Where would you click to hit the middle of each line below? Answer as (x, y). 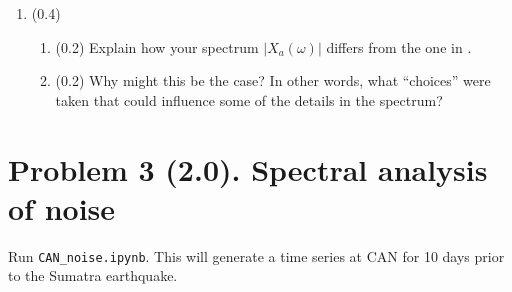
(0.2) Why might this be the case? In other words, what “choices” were (273, 80)
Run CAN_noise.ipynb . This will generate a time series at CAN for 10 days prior (256, 255)
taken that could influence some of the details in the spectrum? (249, 99)
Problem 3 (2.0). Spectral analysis (248, 168)
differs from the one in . (399, 46)
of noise (62, 207)
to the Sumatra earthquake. (93, 275)
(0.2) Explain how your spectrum (157, 46)
